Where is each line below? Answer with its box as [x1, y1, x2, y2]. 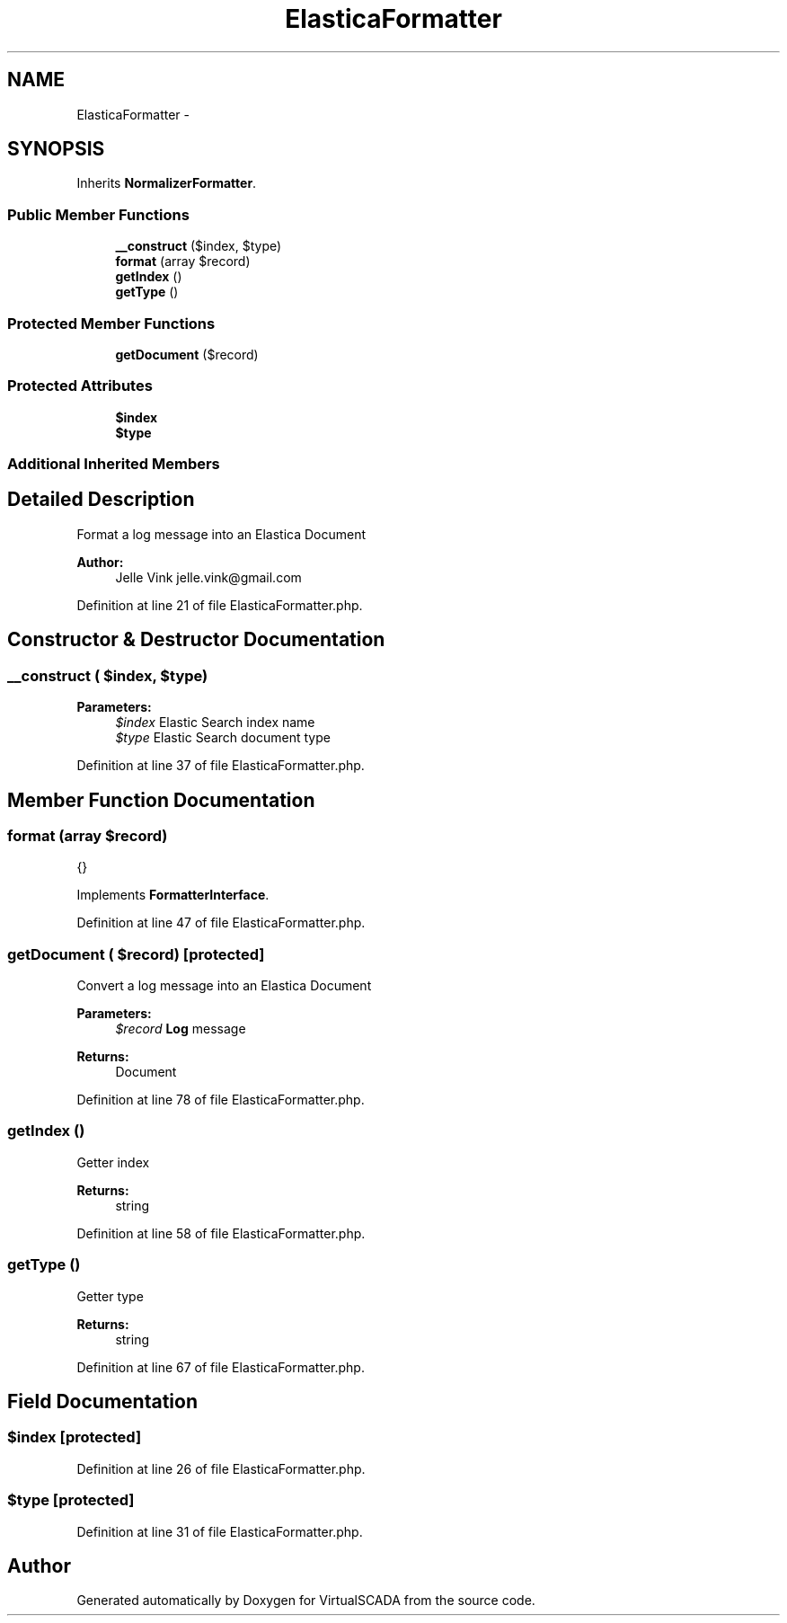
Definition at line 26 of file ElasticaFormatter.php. [76, 1460, 366, 1477]
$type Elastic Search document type [115, 730, 331, 746]
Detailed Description [7, 488, 195, 511]
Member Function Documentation [7, 788, 315, 811]
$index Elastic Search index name [115, 714, 315, 731]
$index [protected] [7, 1428, 142, 1447]
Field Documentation [7, 1390, 198, 1414]
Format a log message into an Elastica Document [76, 526, 367, 542]
